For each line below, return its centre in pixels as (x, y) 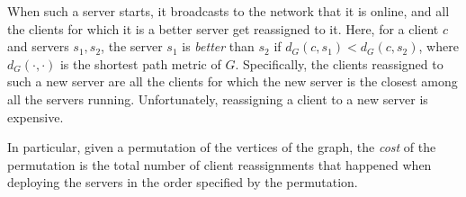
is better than (218, 46)
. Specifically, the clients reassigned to (339, 63)
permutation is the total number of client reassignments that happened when (220, 164)
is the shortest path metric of (140, 63)
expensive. (36, 116)
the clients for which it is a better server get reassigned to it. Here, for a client (223, 28)
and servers (38, 46)
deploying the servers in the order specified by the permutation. (183, 182)
